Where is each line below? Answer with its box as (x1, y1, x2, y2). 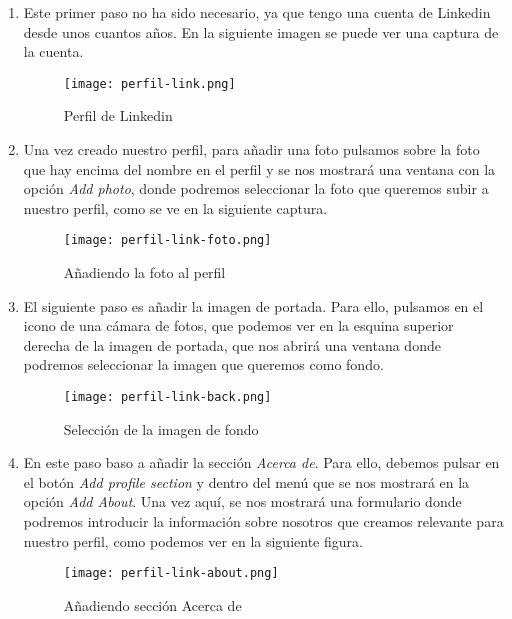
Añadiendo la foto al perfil (63, 262, 226, 283)
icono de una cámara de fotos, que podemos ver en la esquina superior (23, 315, 454, 336)
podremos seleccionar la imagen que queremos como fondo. (23, 354, 384, 375)
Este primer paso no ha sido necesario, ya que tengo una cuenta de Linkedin (23, 2, 491, 22)
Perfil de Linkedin (63, 105, 173, 126)
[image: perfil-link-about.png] (63, 566, 279, 581)
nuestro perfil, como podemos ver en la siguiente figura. (23, 530, 363, 551)
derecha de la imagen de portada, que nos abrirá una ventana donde (23, 334, 441, 355)
